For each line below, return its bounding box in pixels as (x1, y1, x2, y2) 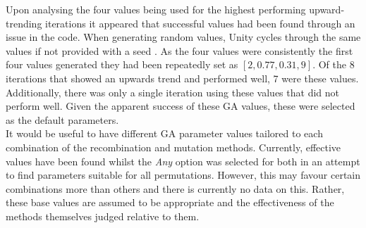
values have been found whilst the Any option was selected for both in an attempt (6, 153, 360, 168)
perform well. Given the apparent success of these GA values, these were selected (6, 99, 355, 113)
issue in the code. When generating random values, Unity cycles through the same (6, 30, 361, 44)
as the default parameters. (6, 112, 119, 127)
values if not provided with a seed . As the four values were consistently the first (6, 43, 353, 58)
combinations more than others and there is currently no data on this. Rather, (6, 181, 345, 196)
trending (6, 15, 42, 30)
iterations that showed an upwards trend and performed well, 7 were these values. (6, 70, 359, 85)
